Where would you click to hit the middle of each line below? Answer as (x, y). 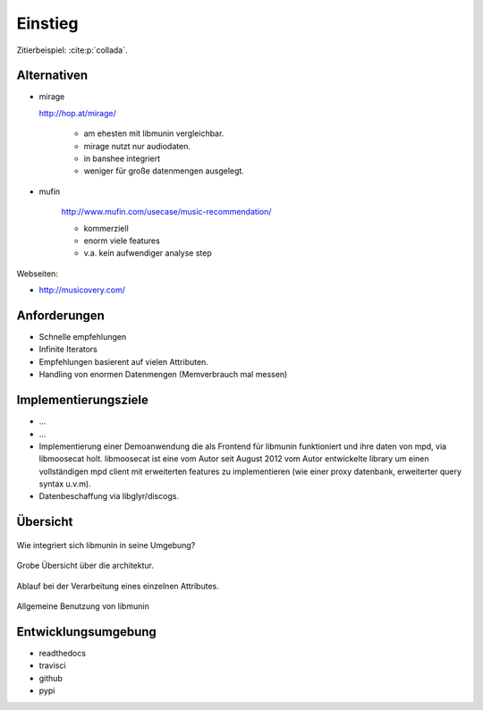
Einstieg (47, 23)
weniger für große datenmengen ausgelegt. (164, 171)
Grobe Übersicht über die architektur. (85, 566)
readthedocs (63, 653)
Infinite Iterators (68, 350)
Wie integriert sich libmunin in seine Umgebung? (106, 545)
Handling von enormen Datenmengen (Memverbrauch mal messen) (163, 375)
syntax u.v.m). (65, 484)
